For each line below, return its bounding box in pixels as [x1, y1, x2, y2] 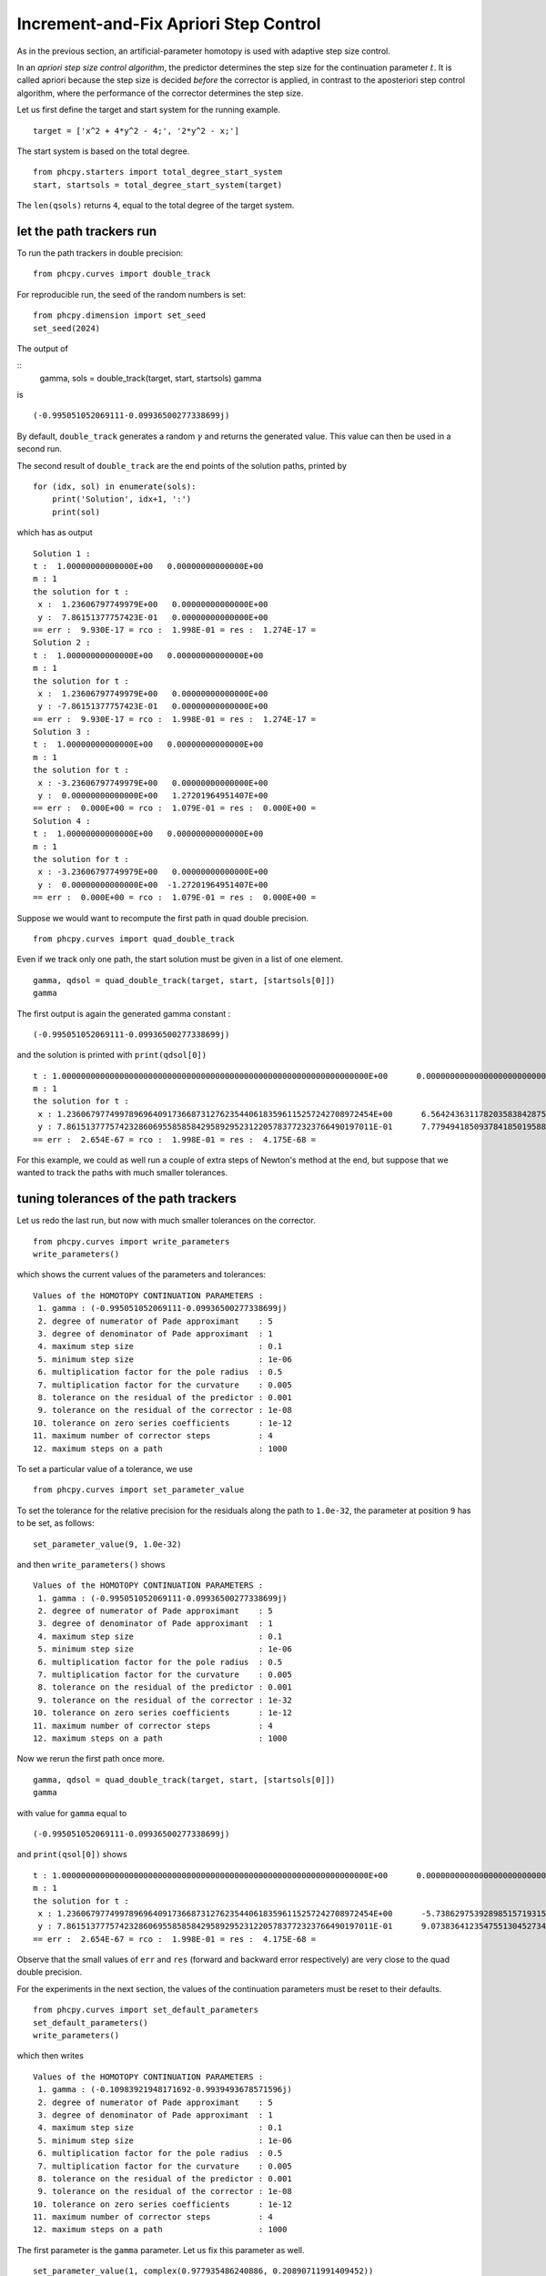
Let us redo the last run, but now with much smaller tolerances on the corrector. [16, 1215, 316, 1226]
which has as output [16, 527, 93, 538]
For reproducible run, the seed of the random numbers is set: [16, 289, 246, 300]
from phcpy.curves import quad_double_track [33, 933, 236, 944]
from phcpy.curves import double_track [33, 269, 211, 279]
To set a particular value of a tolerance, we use [16, 1463, 193, 1474]
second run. [16, 443, 63, 454]
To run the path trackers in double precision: [16, 247, 184, 259]
